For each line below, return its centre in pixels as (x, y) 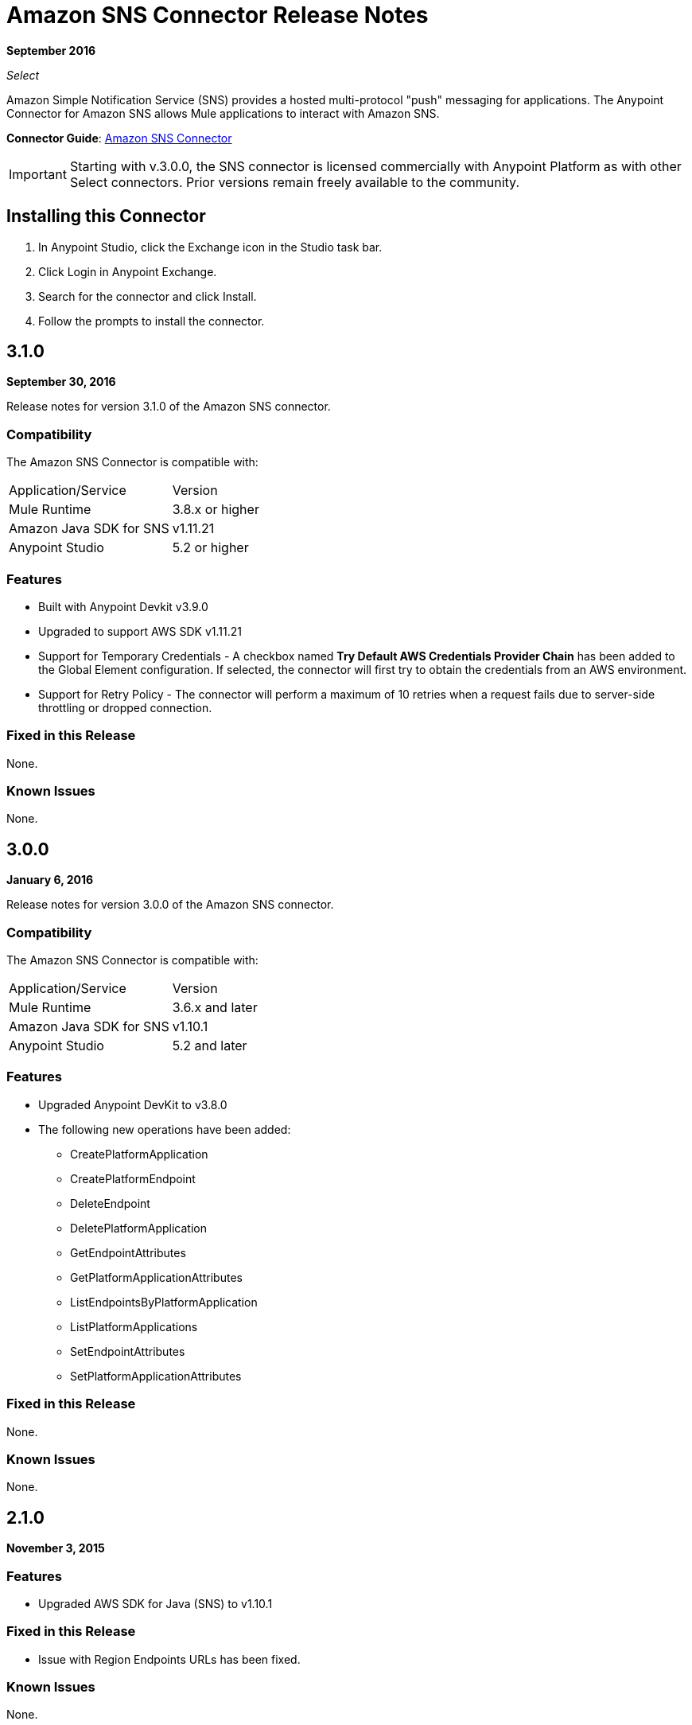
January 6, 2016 (50, 880)
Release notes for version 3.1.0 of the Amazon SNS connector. (169, 407)
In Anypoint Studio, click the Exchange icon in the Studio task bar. (210, 247)
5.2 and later (210, 1046)
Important (38, 174)
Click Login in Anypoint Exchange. (128, 271)
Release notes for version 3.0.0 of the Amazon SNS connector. (170, 905)
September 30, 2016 (61, 382)
